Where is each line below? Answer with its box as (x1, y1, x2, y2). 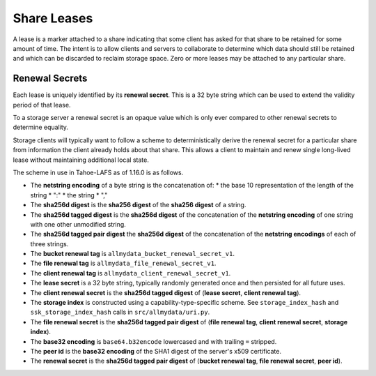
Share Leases (13, 10, 93, 26)
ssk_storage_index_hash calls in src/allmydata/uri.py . (30, 308, 210, 317)
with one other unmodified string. (30, 220, 127, 228)
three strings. (30, 239, 69, 248)
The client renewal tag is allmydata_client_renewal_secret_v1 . (30, 269, 231, 277)
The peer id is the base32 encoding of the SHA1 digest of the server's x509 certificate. (30, 347, 282, 355)
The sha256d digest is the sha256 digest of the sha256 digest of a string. (30, 201, 246, 209)
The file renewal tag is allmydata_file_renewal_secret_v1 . (30, 259, 217, 268)
